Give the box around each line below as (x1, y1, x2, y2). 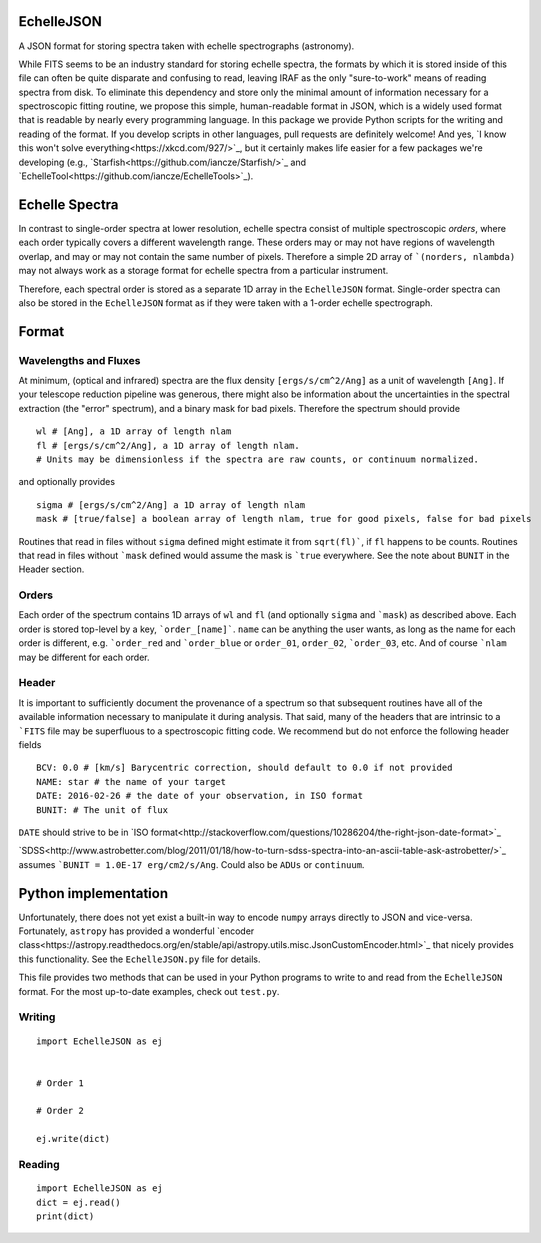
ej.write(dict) (36, 1133, 111, 1145)
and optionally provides (18, 476, 115, 488)
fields (18, 738, 42, 750)
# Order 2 (36, 1105, 84, 1117)
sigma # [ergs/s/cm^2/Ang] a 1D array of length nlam (36, 499, 305, 510)
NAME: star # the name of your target (36, 776, 227, 787)
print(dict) (36, 1210, 95, 1222)
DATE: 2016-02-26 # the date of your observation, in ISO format (36, 790, 364, 802)
